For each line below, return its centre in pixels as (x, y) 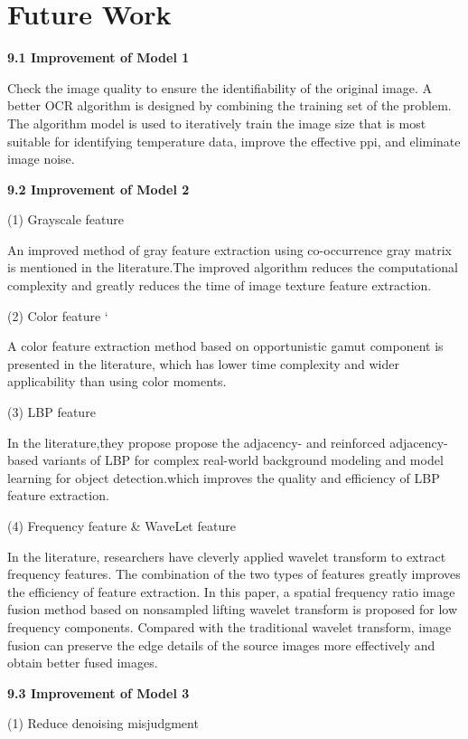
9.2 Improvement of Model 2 (98, 189)
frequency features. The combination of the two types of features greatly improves (234, 574)
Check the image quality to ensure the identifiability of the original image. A (220, 87)
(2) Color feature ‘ (58, 315)
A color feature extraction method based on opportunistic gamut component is (225, 346)
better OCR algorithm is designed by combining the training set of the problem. (229, 105)
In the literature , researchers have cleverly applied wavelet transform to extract (227, 556)
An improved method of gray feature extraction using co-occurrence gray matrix (229, 249)
